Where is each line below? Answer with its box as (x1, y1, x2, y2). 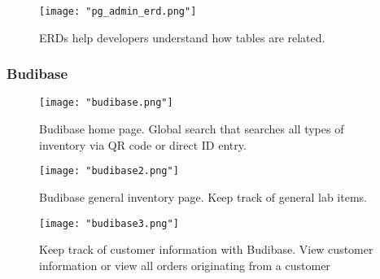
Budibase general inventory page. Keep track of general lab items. (39, 188, 367, 205)
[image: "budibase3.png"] (39, 217, 179, 229)
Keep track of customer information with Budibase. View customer (39, 241, 373, 258)
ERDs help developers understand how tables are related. (39, 28, 325, 46)
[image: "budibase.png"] (39, 97, 173, 109)
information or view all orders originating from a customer (39, 256, 330, 273)
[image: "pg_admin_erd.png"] (39, 6, 197, 17)
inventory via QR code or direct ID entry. (39, 136, 247, 153)
